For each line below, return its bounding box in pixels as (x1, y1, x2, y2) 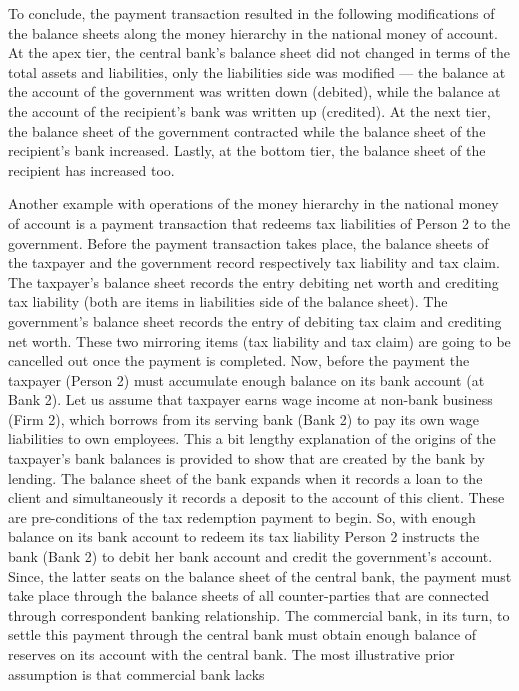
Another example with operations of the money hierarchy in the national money (8, 193, 499, 214)
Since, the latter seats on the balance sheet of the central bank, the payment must (8, 565, 512, 586)
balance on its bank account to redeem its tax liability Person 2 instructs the (8, 526, 480, 547)
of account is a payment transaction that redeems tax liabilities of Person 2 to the (8, 212, 511, 233)
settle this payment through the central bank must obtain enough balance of (8, 624, 477, 645)
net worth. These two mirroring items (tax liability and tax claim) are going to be (8, 330, 511, 351)
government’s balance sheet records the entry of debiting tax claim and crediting (8, 310, 502, 331)
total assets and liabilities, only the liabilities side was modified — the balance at (8, 61, 506, 82)
